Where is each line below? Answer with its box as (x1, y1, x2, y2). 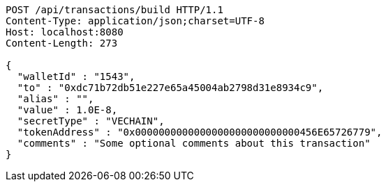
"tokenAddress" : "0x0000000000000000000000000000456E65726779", (17, 127, 383, 138)
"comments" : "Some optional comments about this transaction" (17, 138, 371, 149)
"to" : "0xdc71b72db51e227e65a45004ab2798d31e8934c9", (17, 82, 324, 93)
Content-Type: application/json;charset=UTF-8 (6, 15, 265, 26)
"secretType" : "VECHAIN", (17, 115, 165, 127)
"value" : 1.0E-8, (17, 104, 118, 115)
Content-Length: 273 (6, 38, 118, 49)
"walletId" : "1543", (17, 71, 135, 82)
